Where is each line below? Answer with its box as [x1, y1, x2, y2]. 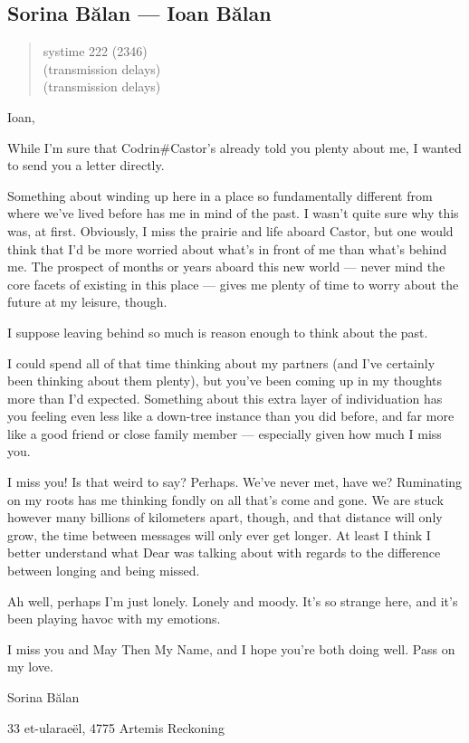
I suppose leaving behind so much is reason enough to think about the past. [7, 322, 428, 341]
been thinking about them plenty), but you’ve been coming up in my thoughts [7, 371, 443, 390]
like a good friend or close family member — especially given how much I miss [7, 424, 442, 443]
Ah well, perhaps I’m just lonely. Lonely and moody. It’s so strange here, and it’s [7, 591, 458, 610]
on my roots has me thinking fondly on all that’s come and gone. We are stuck [7, 490, 444, 509]
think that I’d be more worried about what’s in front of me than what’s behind [7, 239, 447, 258]
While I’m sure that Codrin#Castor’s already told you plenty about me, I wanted [7, 138, 462, 157]
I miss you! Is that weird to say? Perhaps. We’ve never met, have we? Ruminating [7, 472, 463, 491]
